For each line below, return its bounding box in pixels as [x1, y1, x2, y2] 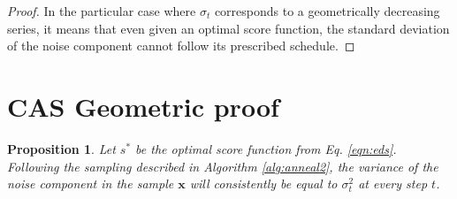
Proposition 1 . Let [7, 139, 116, 157]
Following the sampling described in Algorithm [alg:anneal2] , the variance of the [7, 157, 438, 175]
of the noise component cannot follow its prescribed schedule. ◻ [7, 36, 355, 55]
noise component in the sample [7, 174, 174, 193]
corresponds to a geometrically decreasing [214, 2, 440, 19]
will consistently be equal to [189, 174, 338, 193]
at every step [358, 174, 428, 193]
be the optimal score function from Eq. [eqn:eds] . [135, 139, 397, 157]
